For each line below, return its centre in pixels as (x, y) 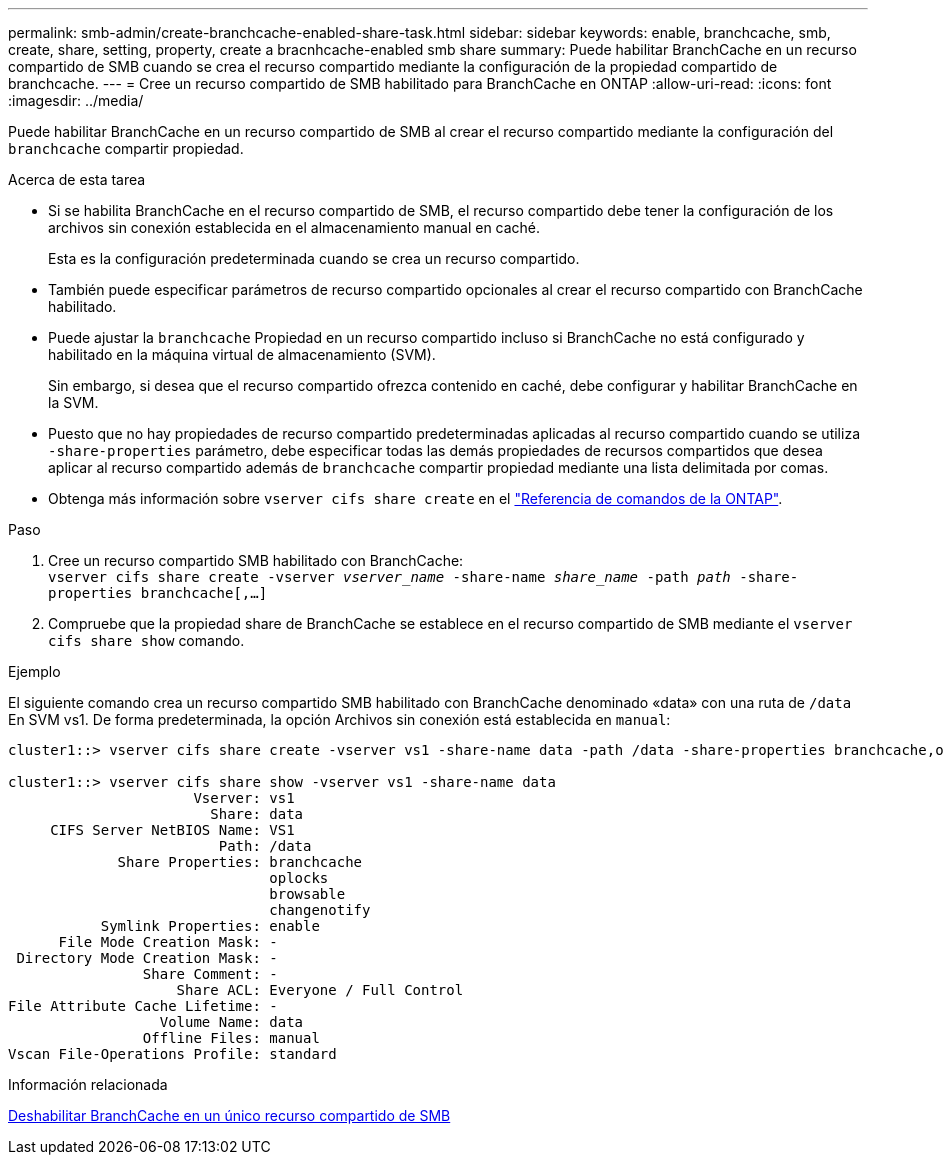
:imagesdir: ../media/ (76, 100)
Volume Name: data (231, 1022)
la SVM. (73, 402)
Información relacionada (88, 1084)
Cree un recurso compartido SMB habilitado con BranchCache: (256, 560)
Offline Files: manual (231, 1038)
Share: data (257, 814)
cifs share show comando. (146, 640)
